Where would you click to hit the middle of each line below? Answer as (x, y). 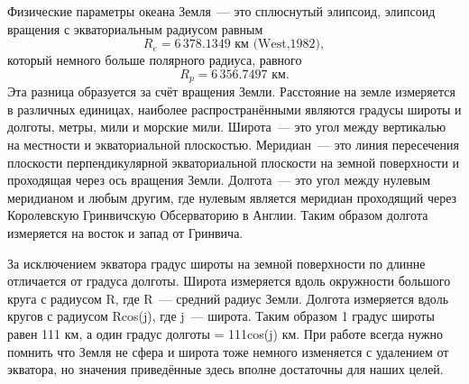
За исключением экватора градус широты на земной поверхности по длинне (216, 263)
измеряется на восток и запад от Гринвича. (125, 232)
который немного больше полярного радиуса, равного (155, 60)
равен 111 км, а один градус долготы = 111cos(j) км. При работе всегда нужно (225, 333)
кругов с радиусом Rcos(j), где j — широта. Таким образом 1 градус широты (221, 316)
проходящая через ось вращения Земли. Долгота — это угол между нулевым (219, 180)
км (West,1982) (277, 45)
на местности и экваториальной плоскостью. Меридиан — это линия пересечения (234, 145)
